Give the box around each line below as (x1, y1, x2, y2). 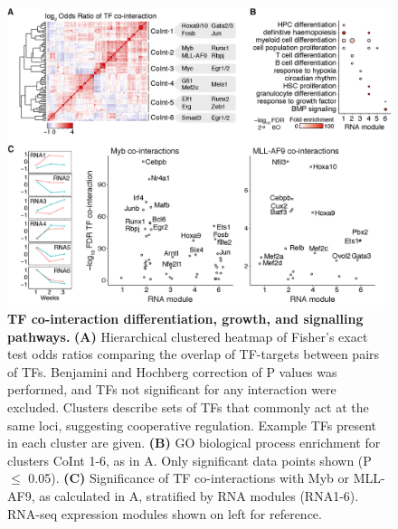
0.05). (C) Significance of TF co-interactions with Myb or (28, 468, 350, 487)
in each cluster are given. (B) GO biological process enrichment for (7, 433, 381, 452)
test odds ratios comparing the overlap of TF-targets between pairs (7, 345, 380, 364)
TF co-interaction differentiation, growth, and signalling (7, 309, 364, 328)
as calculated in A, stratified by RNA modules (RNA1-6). (39, 486, 359, 505)
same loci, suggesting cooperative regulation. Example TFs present (7, 415, 377, 434)
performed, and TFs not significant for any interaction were (7, 380, 336, 399)
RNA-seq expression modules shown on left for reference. (7, 504, 322, 523)
